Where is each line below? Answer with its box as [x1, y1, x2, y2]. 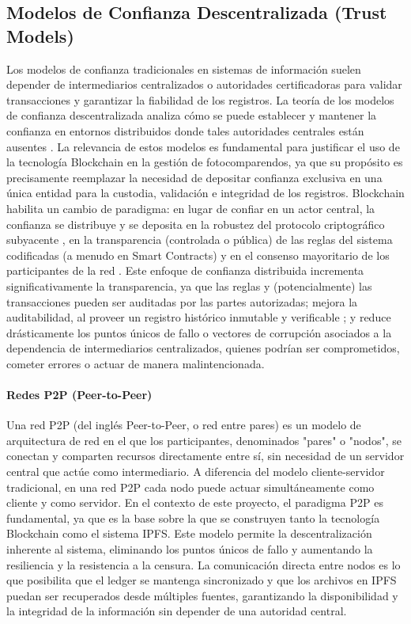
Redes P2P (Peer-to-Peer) [6, 386, 153, 403]
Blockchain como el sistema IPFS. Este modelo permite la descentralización [6, 525, 372, 542]
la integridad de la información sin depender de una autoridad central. [6, 603, 347, 619]
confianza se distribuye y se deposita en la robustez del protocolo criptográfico [6, 215, 385, 232]
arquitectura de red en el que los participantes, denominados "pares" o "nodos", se [6, 432, 402, 448]
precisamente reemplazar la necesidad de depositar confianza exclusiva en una [6, 169, 383, 185]
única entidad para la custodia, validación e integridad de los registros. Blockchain [6, 185, 405, 201]
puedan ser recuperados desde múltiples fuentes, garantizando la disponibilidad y [6, 587, 398, 603]
